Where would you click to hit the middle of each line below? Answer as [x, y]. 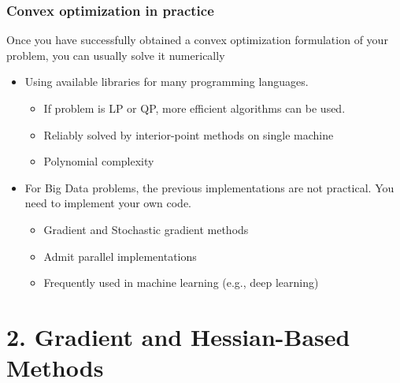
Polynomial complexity [99, 161]
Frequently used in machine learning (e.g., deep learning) [181, 283]
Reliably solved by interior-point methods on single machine [189, 134]
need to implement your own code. [108, 203]
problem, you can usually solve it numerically [116, 55]
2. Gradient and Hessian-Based [178, 336]
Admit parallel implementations [120, 256]
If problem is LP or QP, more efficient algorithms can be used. [194, 108]
